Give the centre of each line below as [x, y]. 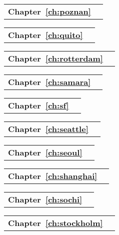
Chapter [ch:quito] [45, 35]
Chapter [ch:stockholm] [55, 223]
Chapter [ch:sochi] [45, 199]
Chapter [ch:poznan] [49, 11]
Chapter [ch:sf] [38, 105]
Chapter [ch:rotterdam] [55, 58]
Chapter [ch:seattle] [48, 129]
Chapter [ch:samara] [49, 82]
